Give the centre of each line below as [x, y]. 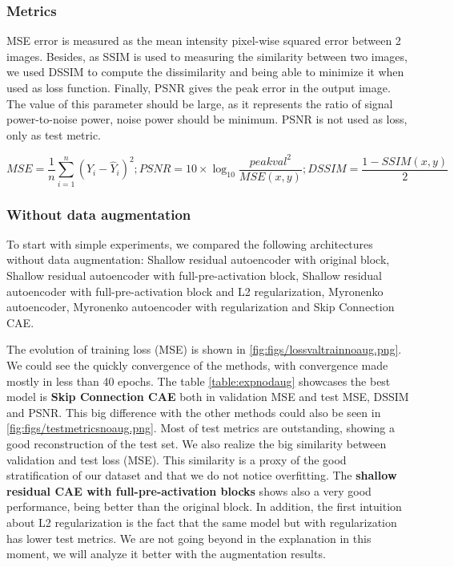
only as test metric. [54, 134]
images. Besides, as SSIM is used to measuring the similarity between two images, [207, 56]
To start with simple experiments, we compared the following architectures [190, 243]
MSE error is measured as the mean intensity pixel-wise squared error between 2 [204, 40]
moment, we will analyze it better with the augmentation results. [166, 554]
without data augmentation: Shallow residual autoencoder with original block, [198, 259]
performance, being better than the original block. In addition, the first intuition [204, 506]
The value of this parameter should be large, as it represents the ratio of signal [200, 103]
